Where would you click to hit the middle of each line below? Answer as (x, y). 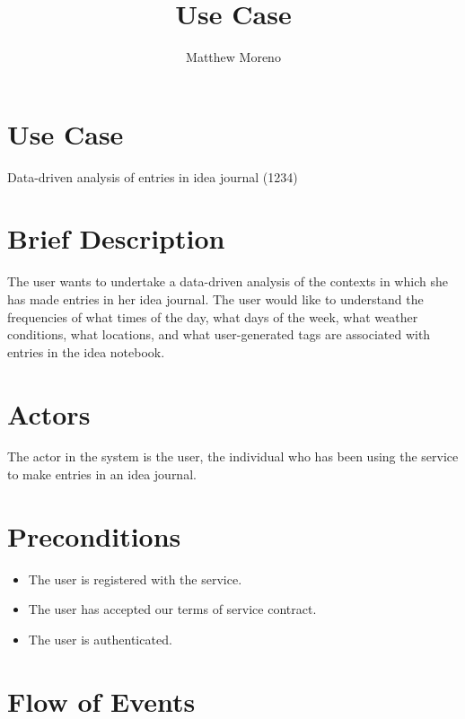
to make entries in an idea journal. (102, 474)
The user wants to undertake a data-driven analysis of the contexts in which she (228, 281)
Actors (49, 413)
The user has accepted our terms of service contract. (172, 609)
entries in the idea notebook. (86, 351)
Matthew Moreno (233, 57)
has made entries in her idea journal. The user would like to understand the (215, 298)
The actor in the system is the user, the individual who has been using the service (233, 456)
